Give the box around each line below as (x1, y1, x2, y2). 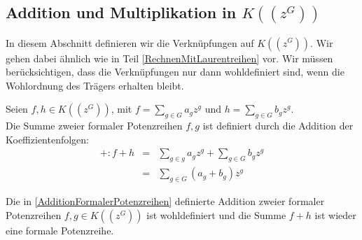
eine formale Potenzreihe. (6, 223, 114, 237)
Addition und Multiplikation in (6, 1, 237, 23)
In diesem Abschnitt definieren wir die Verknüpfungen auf (6, 35, 254, 50)
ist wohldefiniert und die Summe (146, 207, 286, 222)
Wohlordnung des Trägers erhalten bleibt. (6, 78, 184, 92)
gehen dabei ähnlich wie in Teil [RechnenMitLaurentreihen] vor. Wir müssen (6, 50, 333, 65)
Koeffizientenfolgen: (6, 132, 89, 146)
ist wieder (314, 207, 356, 222)
